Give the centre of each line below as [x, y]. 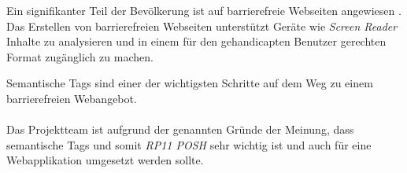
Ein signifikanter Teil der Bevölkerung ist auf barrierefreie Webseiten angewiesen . [204, 10]
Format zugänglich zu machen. [80, 56]
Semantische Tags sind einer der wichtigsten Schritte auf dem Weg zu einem [190, 83]
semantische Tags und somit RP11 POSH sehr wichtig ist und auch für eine [189, 144]
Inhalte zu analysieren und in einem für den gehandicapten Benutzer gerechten [196, 41]
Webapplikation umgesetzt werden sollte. [105, 160]
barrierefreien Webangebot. [72, 98]
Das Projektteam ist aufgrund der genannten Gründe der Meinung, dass [180, 129]
